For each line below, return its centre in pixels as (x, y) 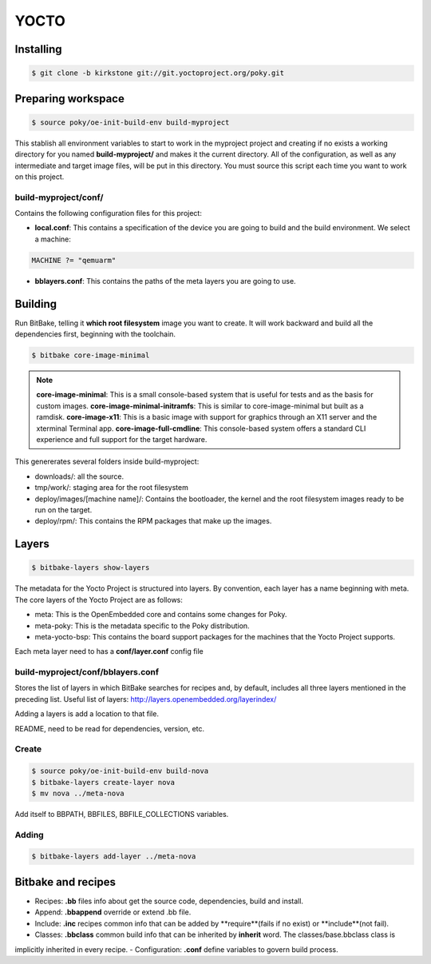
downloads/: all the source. (79, 476)
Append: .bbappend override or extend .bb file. (113, 912)
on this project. (40, 177)
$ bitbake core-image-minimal (91, 355)
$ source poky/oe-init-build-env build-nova (120, 771)
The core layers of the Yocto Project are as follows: (99, 600)
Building (36, 304)
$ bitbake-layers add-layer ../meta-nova (114, 856)
